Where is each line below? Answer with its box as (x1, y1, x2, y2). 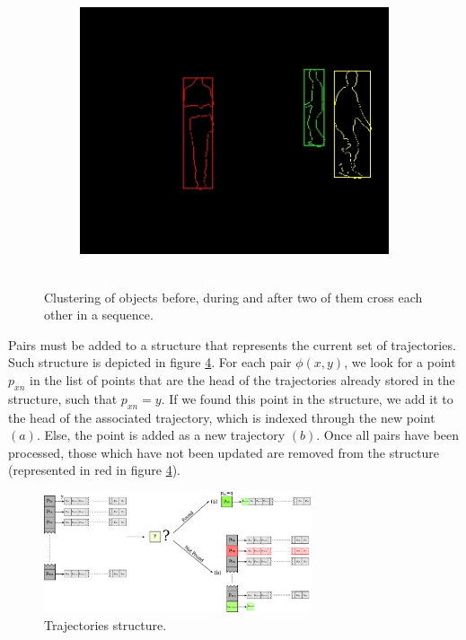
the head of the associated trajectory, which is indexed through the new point (8, 408, 435, 426)
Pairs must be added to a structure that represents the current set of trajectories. (8, 335, 456, 354)
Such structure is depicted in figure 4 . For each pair (8, 353, 292, 372)
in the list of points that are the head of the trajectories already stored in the (29, 370, 455, 389)
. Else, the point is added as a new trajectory (36, 425, 286, 444)
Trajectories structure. (44, 615, 167, 634)
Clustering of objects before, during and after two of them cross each (44, 287, 423, 306)
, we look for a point (344, 353, 456, 372)
